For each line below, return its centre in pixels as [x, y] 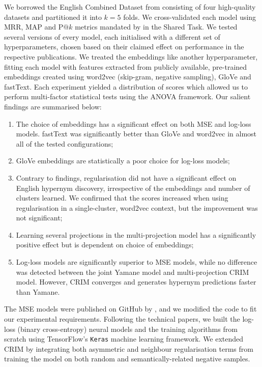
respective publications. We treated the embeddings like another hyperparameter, [131, 56]
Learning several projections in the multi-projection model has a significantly [136, 234]
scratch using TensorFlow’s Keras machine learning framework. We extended [124, 339]
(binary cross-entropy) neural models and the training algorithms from [127, 329]
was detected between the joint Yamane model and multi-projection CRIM [133, 272]
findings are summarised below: [53, 106]
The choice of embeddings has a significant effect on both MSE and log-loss [134, 123]
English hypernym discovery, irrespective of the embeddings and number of [133, 188]
